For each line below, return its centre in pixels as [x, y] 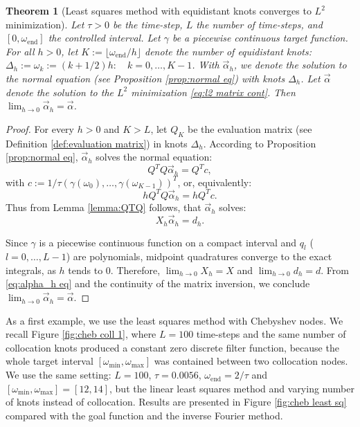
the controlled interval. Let [104, 38]
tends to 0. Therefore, [114, 270]
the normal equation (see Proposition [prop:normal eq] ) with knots [145, 78]
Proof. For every [40, 128]
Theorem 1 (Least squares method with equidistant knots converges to [159, 10]
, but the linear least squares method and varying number [232, 388]
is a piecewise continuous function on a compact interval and [168, 242]
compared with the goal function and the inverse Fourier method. [144, 415]
